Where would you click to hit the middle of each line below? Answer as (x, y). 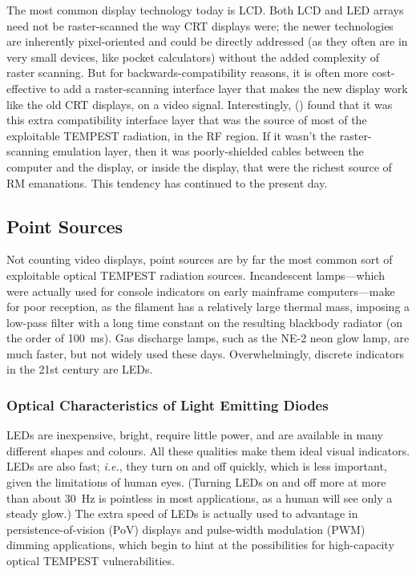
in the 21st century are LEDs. (80, 369)
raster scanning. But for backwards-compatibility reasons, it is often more (188, 73)
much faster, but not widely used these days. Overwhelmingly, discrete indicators (206, 353)
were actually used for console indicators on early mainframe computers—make (201, 291)
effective (26, 88)
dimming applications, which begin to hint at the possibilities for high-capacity (200, 545)
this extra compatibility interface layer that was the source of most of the (187, 120)
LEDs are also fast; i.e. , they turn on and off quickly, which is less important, (197, 466)
